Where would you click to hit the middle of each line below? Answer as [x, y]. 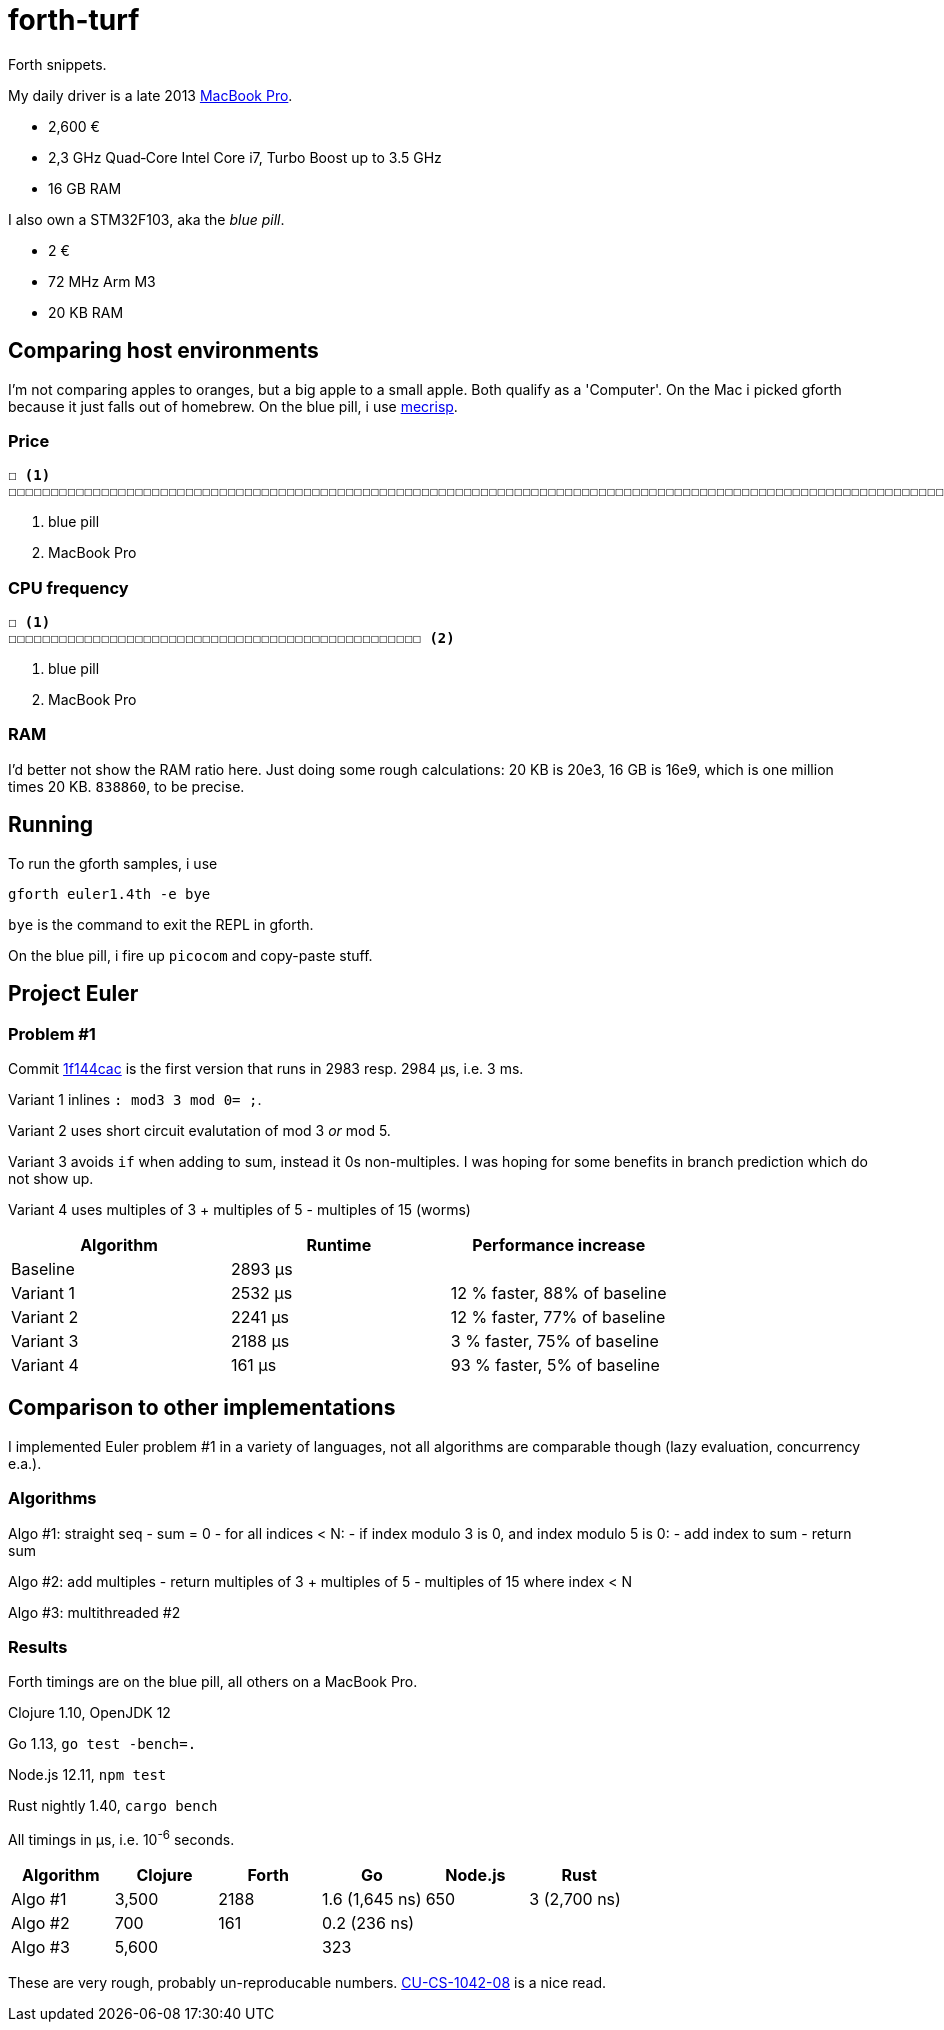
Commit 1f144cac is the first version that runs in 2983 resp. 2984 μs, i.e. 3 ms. [266, 1068]
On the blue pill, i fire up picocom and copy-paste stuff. [190, 955]
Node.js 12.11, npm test [87, 1775]
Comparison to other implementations [202, 1408]
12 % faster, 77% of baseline [558, 1316]
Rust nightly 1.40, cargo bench [113, 1806]
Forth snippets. [57, 64]
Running [51, 825]
